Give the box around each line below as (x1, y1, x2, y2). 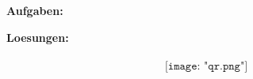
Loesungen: (6, 28, 69, 45)
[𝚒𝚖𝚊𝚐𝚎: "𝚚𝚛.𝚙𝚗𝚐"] (164, 60, 248, 72)
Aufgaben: (6, 2, 63, 18)
